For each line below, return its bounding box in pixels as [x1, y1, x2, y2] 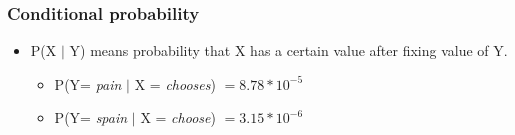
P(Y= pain [54, 73, 122, 94]
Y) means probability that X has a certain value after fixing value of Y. [69, 40, 508, 61]
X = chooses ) [134, 73, 216, 94]
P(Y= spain [54, 107, 128, 128]
